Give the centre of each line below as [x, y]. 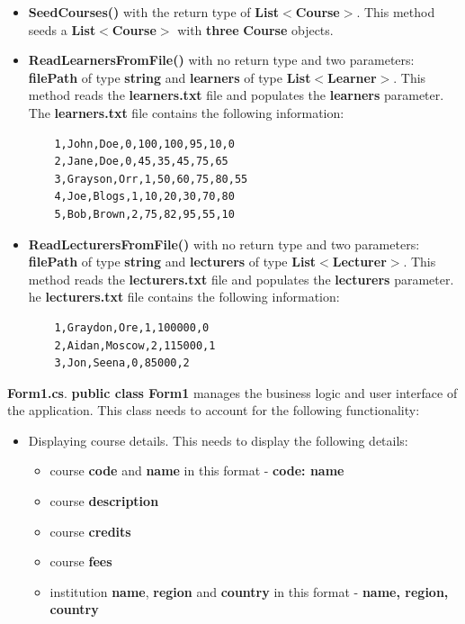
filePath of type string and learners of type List [170, 77]
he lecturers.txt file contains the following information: [184, 297]
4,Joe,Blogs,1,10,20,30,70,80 [144, 197]
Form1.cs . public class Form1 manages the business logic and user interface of [232, 392]
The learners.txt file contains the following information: [186, 112]
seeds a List [62, 29]
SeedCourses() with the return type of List [154, 12]
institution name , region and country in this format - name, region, [249, 591]
